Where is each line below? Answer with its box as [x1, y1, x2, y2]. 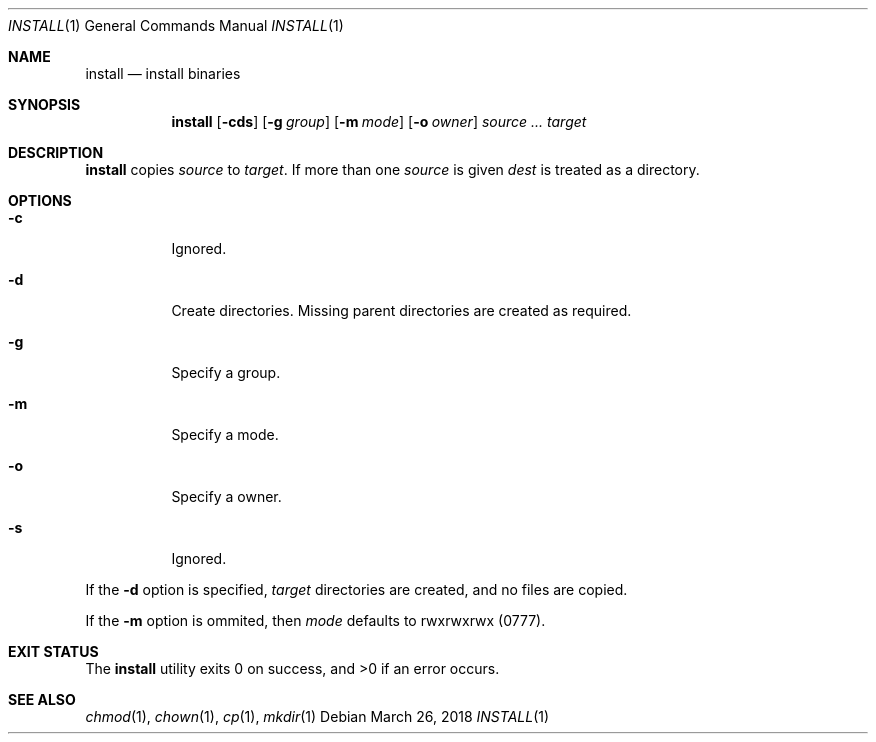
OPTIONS [8, 192, 72, 209]
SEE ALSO [8, 691, 76, 708]
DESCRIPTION [8, 144, 104, 161]
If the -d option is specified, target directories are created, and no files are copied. [85, 581, 628, 598]
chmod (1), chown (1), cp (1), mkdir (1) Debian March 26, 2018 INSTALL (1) [85, 708, 550, 725]
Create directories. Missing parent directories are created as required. [171, 302, 632, 319]
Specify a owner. [171, 488, 282, 505]
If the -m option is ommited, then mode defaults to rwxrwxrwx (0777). [85, 612, 546, 629]
